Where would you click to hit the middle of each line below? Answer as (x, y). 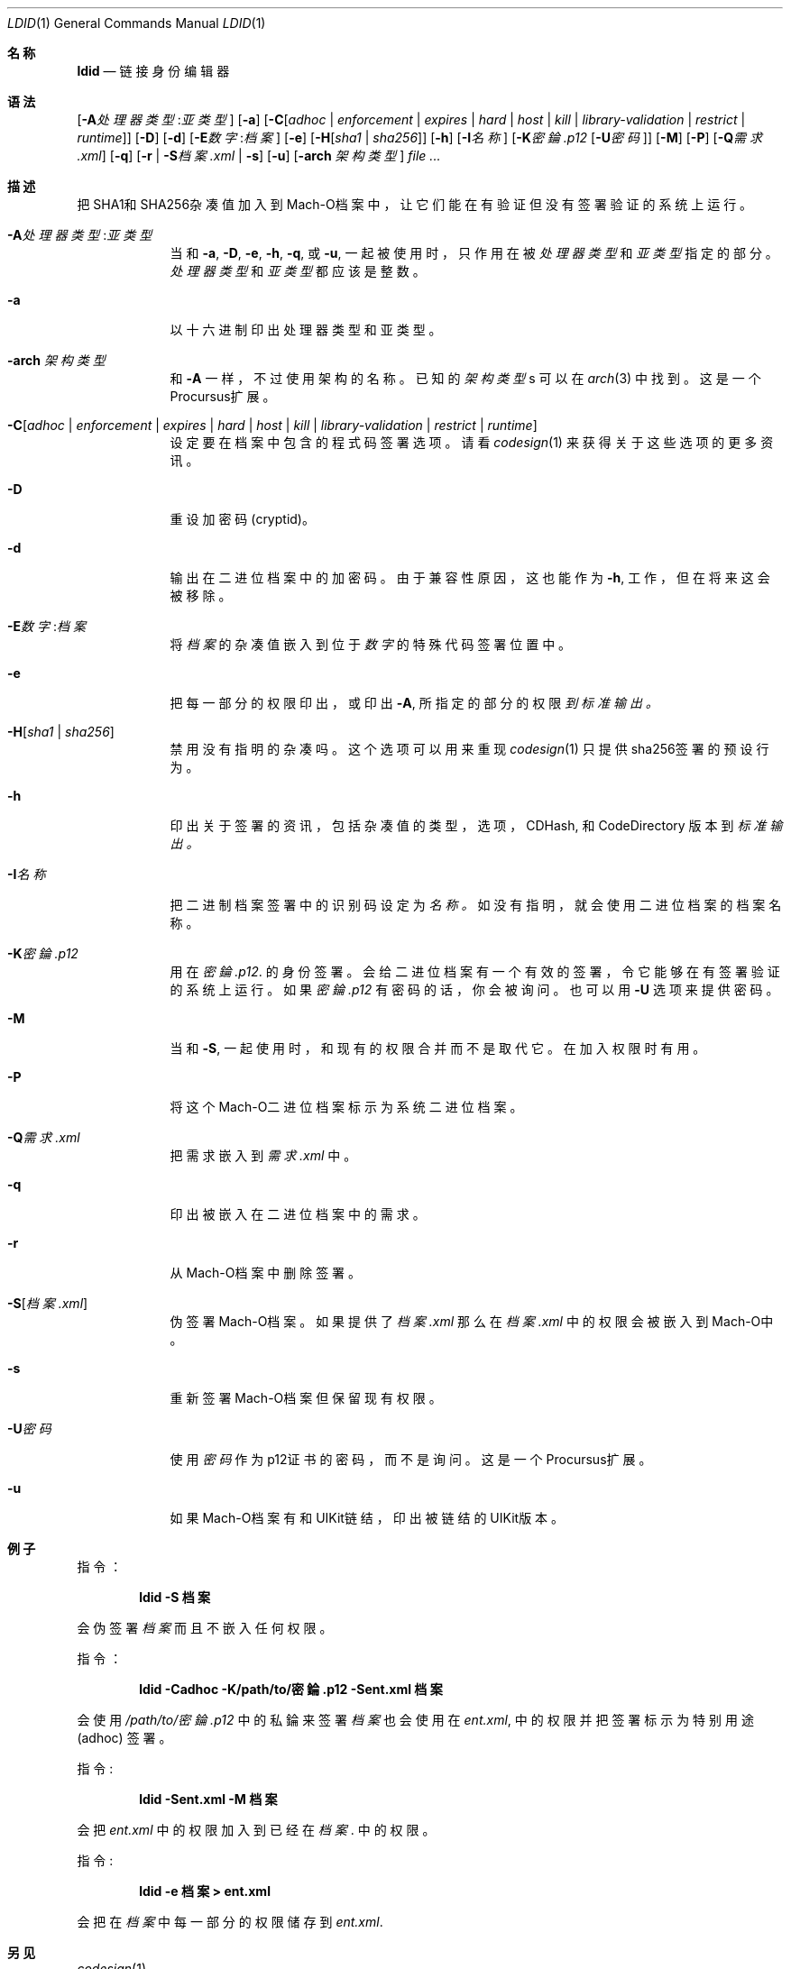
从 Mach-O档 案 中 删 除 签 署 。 (266, 1273)
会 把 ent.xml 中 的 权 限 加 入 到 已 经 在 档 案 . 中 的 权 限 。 (256, 1830)
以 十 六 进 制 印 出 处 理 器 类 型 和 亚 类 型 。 (306, 330)
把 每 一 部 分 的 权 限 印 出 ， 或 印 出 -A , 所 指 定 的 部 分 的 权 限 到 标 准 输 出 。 (414, 703)
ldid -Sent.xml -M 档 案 (208, 1799)
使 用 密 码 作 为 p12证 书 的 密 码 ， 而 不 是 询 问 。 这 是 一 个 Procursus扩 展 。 (411, 1459)
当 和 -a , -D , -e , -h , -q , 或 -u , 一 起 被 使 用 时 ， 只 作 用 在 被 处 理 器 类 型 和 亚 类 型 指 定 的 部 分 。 (474, 253)
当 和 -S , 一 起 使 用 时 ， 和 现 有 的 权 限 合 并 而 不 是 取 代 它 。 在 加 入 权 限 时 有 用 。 (438, 1048)
